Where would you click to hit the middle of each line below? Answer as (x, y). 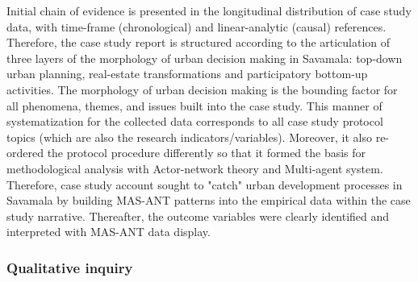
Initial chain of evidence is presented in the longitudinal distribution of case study (209, 10)
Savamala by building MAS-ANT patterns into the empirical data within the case (209, 200)
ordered (25, 153)
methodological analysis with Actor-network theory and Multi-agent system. (195, 168)
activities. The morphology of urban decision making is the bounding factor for (202, 89)
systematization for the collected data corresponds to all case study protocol (195, 121)
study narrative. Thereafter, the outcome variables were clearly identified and (198, 216)
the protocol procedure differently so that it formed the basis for (207, 153)
